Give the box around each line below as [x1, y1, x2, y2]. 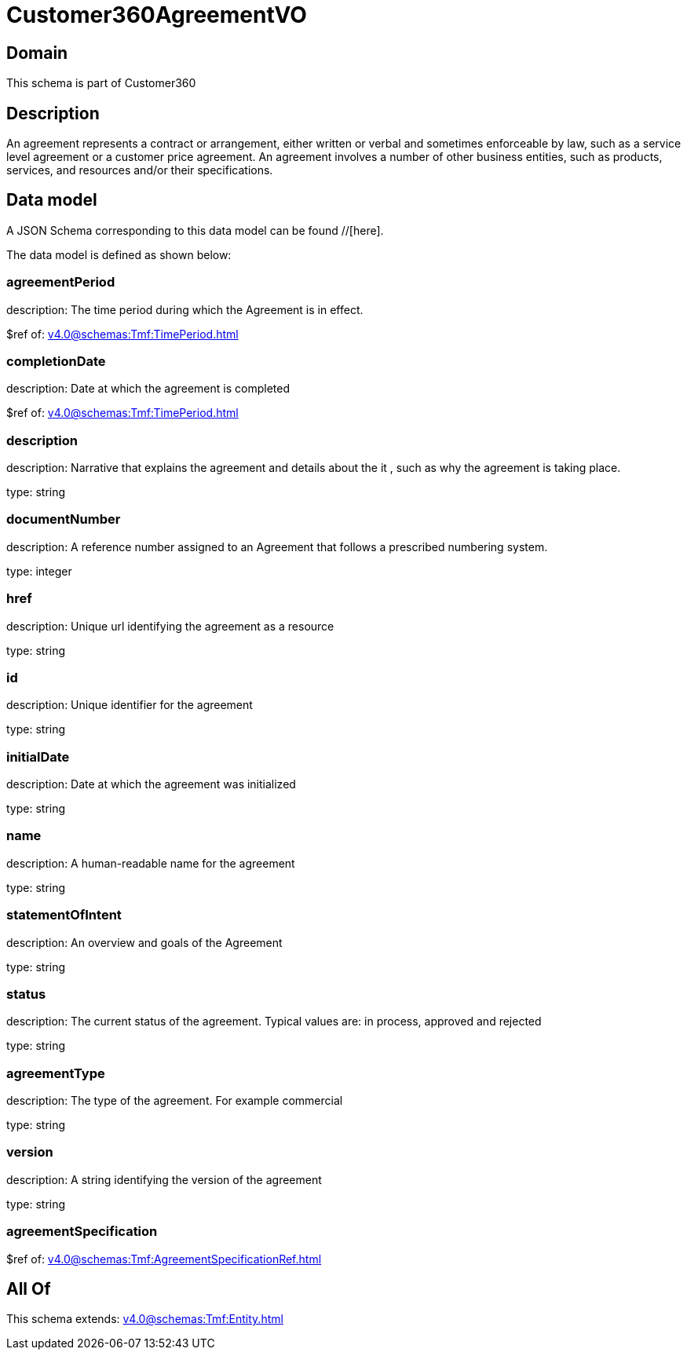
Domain [6, 42, 68, 63]
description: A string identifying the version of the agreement [6, 1172, 322, 1186]
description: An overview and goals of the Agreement [6, 935, 283, 949]
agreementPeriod [6, 274, 115, 291]
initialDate [6, 748, 70, 765]
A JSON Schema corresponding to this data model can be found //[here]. [6, 223, 384, 237]
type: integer [6, 564, 72, 578]
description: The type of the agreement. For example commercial [6, 1094, 343, 1108]
